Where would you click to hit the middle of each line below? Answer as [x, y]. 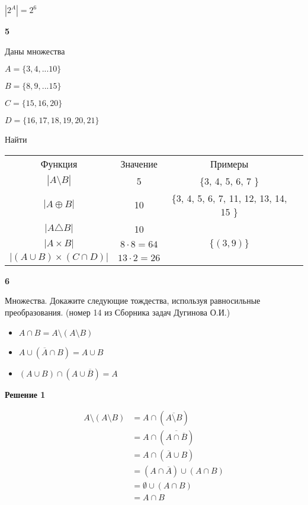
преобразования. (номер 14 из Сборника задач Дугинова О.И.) [118, 312]
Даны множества [35, 51]
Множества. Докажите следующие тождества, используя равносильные [133, 300]
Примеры [230, 163]
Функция [59, 163]
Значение [139, 163]
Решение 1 [25, 394]
